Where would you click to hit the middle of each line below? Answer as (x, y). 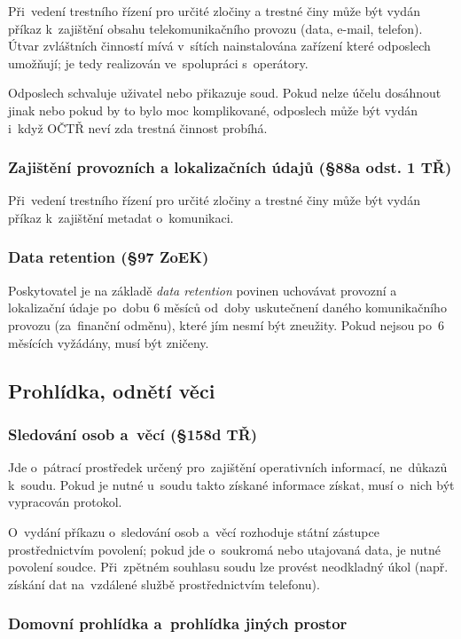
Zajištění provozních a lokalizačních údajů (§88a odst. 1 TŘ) (230, 167)
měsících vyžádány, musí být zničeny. (109, 342)
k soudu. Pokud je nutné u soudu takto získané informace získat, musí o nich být (231, 484)
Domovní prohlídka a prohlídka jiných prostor (178, 623)
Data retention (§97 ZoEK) (109, 257)
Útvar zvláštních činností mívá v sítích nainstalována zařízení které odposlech (219, 46)
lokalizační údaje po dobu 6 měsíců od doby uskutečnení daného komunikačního (227, 308)
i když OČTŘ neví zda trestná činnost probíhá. (138, 127)
